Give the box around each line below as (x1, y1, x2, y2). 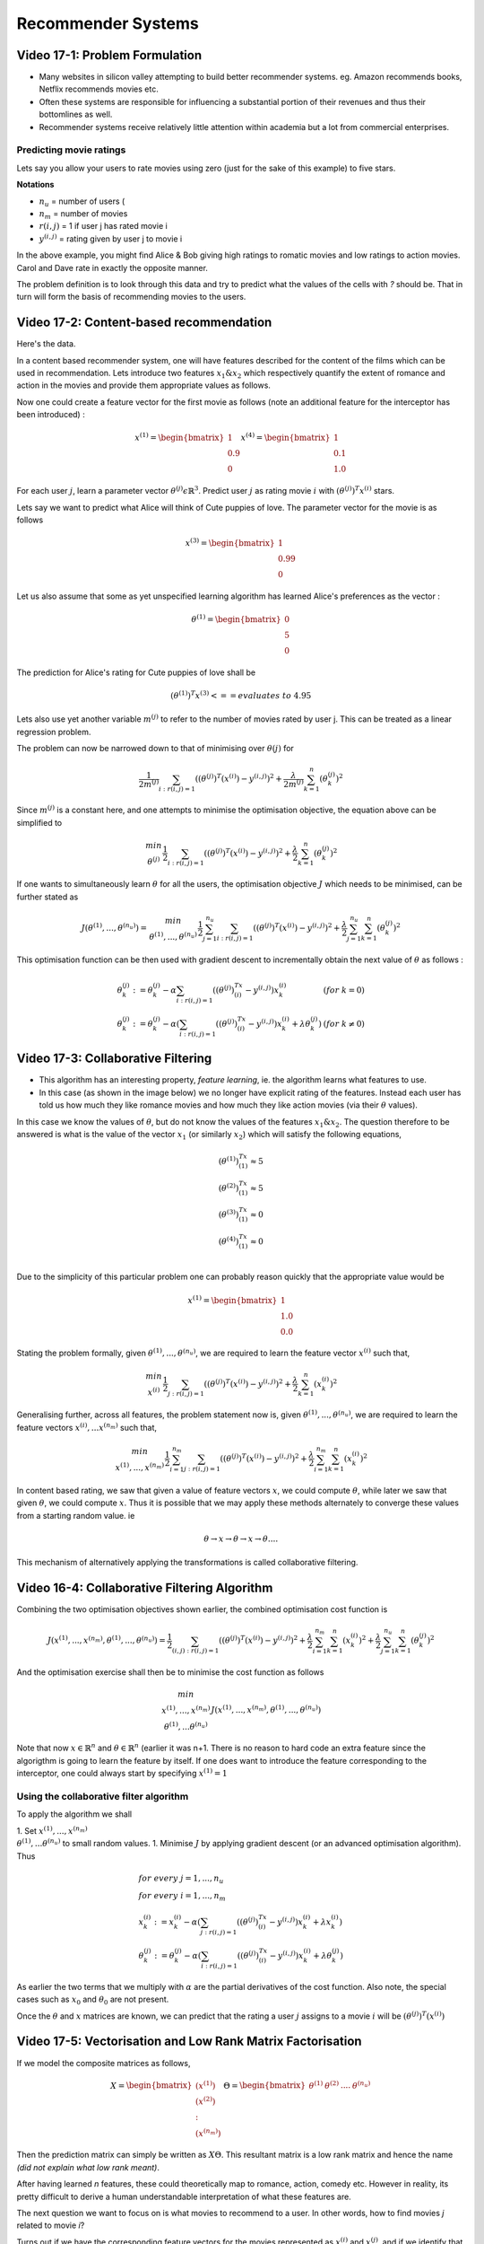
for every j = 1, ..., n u (138, 1872, 224, 1885)
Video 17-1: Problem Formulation (16, 48, 202, 63)
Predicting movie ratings (16, 144, 126, 156)
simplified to (16, 817, 63, 828)
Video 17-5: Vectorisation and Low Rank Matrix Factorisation (16, 2034, 362, 2049)
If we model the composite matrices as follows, (16, 2057, 191, 2068)
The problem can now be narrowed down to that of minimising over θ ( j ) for (16, 743, 295, 754)
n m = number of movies (39, 207, 128, 221)
